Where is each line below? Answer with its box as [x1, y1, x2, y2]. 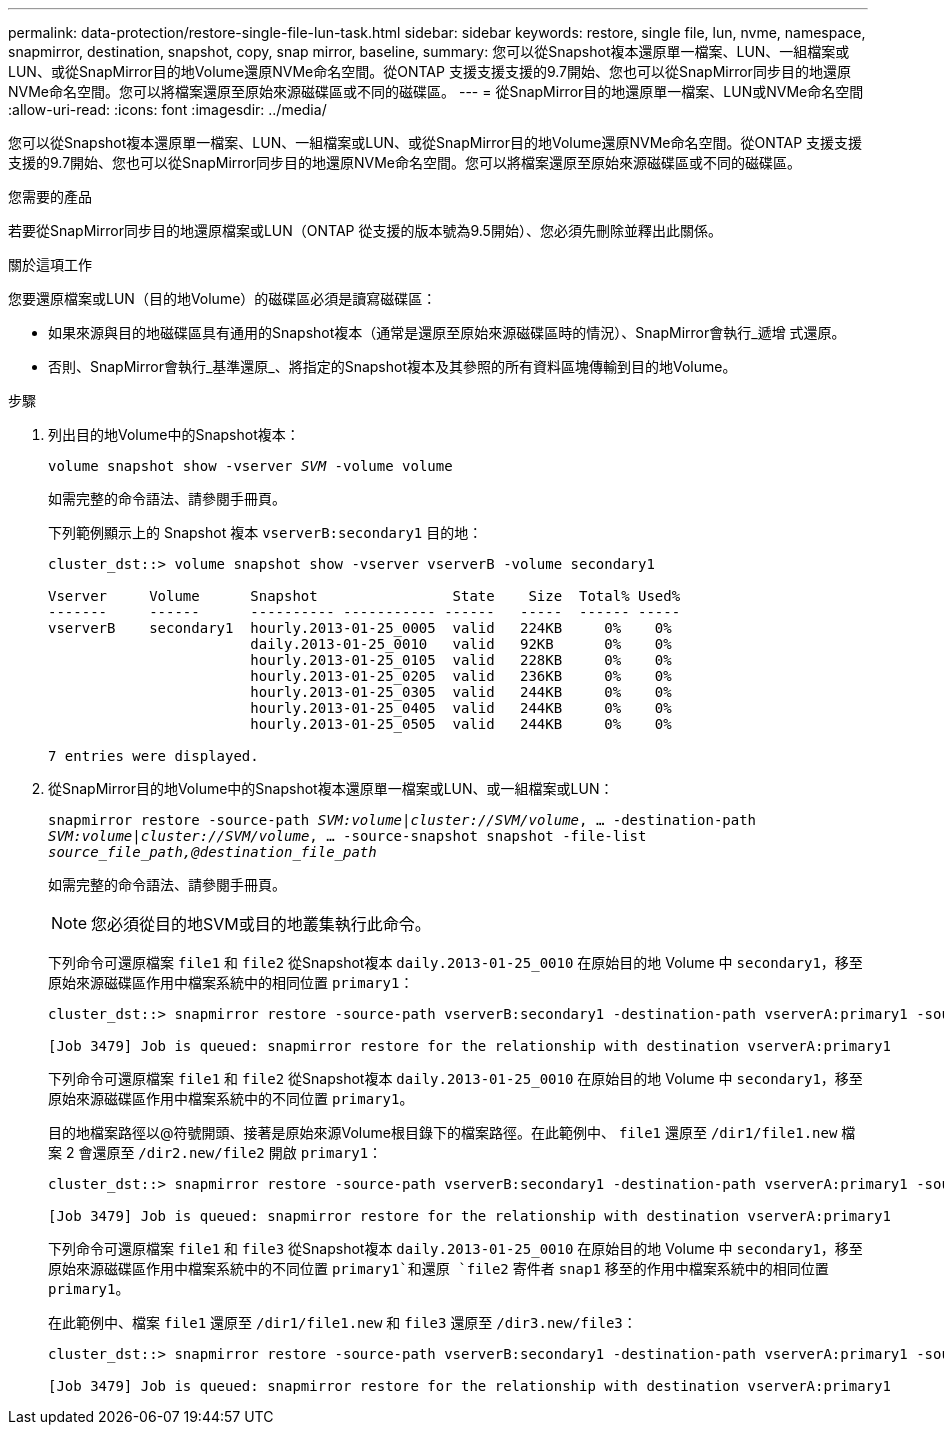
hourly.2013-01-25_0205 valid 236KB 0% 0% [250, 668, 672, 684]
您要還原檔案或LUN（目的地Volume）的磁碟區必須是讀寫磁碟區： [8, 290, 437, 307]
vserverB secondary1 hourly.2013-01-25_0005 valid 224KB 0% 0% [48, 620, 672, 636]
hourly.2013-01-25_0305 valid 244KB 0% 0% [250, 684, 672, 700]
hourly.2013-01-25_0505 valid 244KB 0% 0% [250, 716, 672, 732]
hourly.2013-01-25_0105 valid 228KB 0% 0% [250, 652, 672, 668]
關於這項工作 [8, 256, 92, 273]
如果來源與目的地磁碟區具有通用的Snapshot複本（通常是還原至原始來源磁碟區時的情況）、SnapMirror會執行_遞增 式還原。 [48, 324, 846, 341]
